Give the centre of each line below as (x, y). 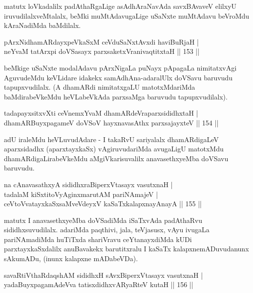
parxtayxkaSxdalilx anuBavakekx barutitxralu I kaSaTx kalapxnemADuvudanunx (126, 249)
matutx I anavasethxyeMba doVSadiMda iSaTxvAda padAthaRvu (103, 220)
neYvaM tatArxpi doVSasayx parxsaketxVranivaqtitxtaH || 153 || (102, 51)
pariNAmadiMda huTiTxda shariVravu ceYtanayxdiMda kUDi (98, 239)
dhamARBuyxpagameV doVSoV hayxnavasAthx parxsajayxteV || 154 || (111, 122)
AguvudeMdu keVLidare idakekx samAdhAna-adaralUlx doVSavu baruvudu (118, 77)
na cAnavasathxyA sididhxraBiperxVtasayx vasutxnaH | (88, 184)
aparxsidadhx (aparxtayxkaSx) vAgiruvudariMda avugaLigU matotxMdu (114, 149)
